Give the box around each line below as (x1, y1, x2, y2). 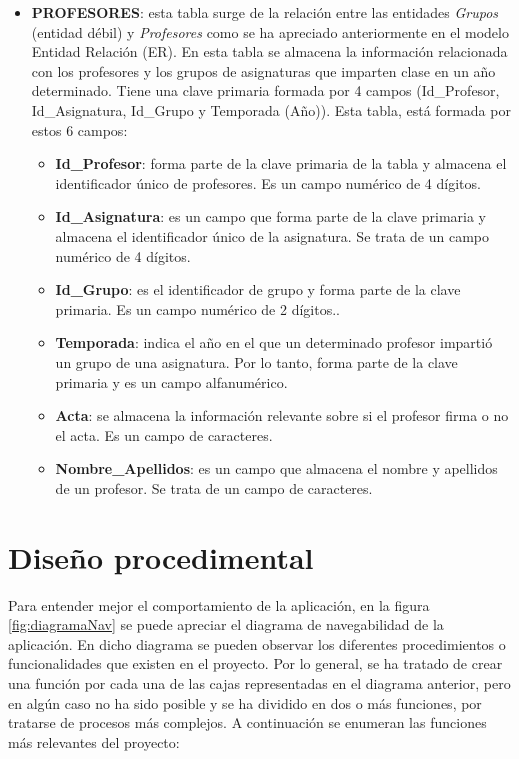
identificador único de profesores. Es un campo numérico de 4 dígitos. (55, 172, 481, 193)
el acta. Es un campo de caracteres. (55, 424, 273, 445)
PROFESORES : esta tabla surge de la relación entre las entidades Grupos (31, 2, 499, 22)
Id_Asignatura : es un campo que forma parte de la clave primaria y (55, 206, 487, 227)
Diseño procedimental (8, 536, 314, 577)
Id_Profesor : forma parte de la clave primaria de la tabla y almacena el (55, 153, 507, 174)
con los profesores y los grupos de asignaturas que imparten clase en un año (31, 60, 496, 81)
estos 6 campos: (31, 119, 128, 140)
